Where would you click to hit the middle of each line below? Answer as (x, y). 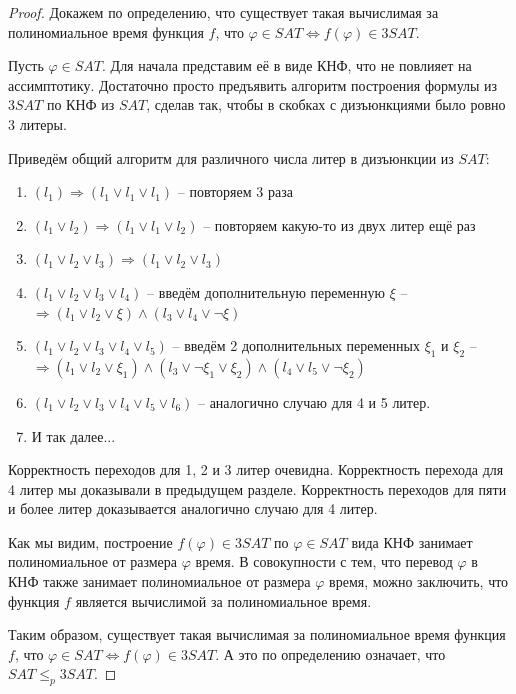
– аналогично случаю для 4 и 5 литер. (314, 401)
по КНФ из (80, 104)
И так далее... (73, 435)
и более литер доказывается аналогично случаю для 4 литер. (193, 508)
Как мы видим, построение (90, 541)
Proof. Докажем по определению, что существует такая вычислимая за (223, 12)
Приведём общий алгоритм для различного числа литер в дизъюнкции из (231, 157)
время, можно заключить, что (419, 581)
